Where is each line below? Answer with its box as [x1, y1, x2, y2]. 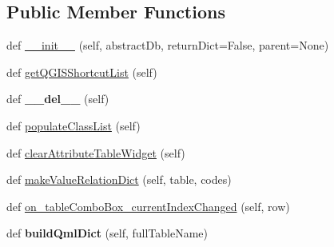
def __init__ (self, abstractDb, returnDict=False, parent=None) [6, 37, 329, 54]
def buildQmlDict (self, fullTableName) [6, 225, 209, 241]
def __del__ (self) [6, 90, 109, 107]
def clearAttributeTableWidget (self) [6, 144, 185, 161]
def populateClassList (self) [6, 117, 141, 133]
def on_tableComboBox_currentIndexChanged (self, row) [6, 197, 290, 214]
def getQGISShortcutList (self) [6, 63, 157, 80]
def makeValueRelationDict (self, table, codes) [6, 171, 232, 188]
